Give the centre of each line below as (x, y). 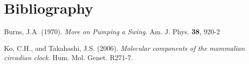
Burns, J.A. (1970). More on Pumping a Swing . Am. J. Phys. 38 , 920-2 (112, 32)
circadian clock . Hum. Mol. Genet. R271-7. (69, 57)
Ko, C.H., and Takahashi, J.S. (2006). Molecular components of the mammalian (124, 48)
